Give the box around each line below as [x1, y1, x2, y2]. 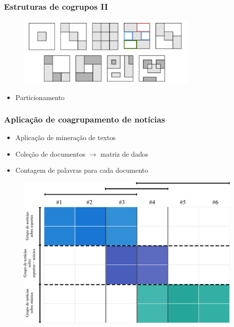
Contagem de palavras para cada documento [15, 165, 148, 175]
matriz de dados [100, 148, 149, 159]
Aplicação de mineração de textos [15, 132, 116, 142]
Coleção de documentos [15, 148, 85, 159]
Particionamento [15, 92, 65, 102]
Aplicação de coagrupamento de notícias [4, 113, 165, 125]
